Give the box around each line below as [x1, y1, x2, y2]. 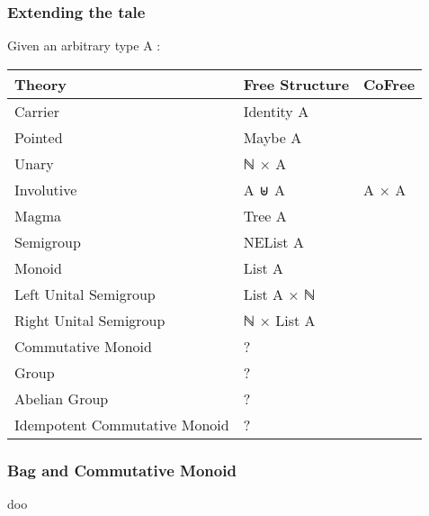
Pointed [14, 126, 63, 148]
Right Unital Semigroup [14, 309, 165, 330]
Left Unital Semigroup [14, 283, 156, 304]
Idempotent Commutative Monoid [14, 413, 229, 435]
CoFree [363, 73, 416, 95]
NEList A [243, 231, 304, 252]
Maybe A [243, 126, 302, 148]
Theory [14, 73, 67, 95]
